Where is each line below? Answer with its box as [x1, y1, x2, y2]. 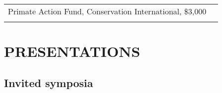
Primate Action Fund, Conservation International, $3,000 [8, 5, 207, 17]
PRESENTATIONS [4, 41, 140, 61]
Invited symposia [4, 75, 93, 90]
